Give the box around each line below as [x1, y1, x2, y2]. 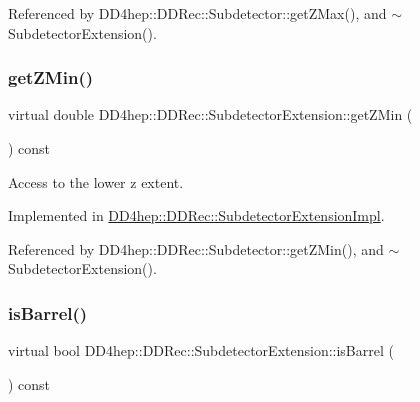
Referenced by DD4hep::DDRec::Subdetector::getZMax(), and [8, 3, 387, 23]
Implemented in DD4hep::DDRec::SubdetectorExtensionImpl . [8, 205, 385, 226]
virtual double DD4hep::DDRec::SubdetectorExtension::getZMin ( [8, 104, 413, 125]
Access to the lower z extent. [8, 171, 184, 192]
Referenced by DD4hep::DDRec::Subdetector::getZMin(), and [8, 238, 384, 259]
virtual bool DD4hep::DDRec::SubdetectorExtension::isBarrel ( [8, 340, 394, 361]
